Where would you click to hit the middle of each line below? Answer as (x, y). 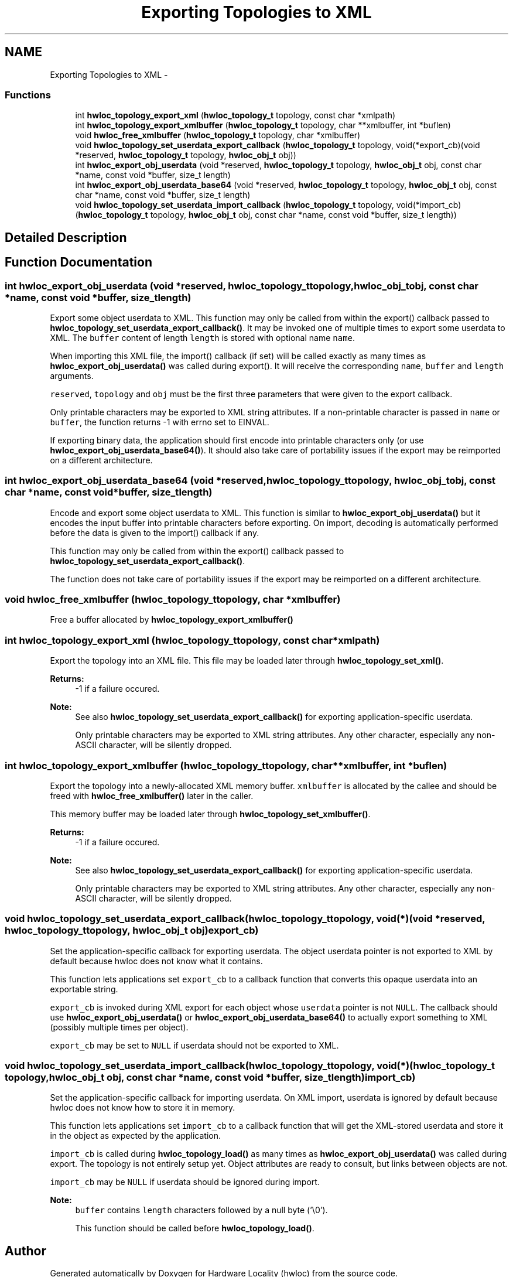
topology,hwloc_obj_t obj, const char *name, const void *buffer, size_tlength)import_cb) (210, 1078)
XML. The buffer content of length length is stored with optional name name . (203, 337)
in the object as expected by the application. (136, 1136)
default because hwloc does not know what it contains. (156, 961)
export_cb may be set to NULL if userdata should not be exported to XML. (194, 1045)
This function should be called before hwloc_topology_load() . (195, 1228)
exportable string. (84, 989)
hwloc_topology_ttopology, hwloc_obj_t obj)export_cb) (132, 931)
